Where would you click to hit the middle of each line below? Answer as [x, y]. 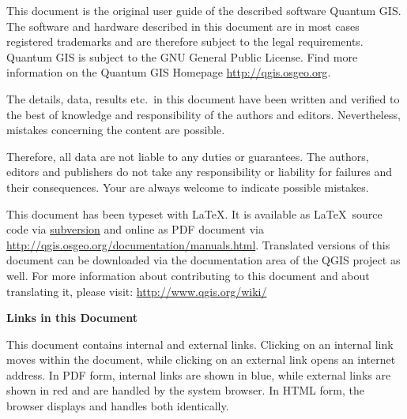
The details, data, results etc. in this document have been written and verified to [203, 98]
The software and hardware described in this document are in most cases [183, 26]
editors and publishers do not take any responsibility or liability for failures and [200, 172]
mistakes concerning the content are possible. [116, 130]
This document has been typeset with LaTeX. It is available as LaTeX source [194, 213]
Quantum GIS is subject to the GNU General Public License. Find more [182, 56]
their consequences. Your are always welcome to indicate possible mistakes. [188, 187]
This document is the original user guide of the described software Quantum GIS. [204, 10]
